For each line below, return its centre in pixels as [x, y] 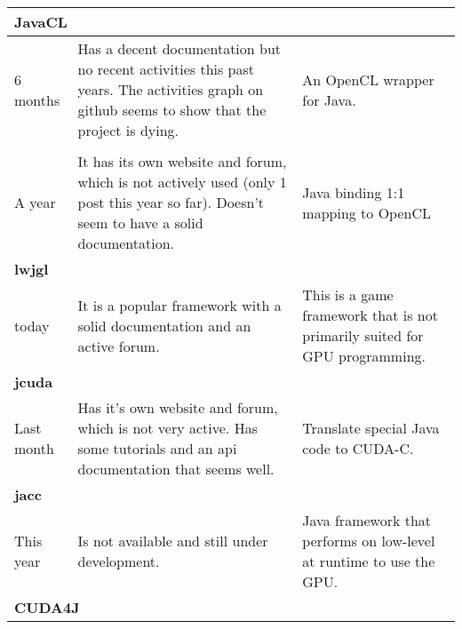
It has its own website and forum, [182, 161]
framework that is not [370, 315]
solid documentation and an [164, 325]
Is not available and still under [173, 541]
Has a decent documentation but [179, 48]
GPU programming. [364, 356]
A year [35, 202]
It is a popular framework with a [179, 305]
